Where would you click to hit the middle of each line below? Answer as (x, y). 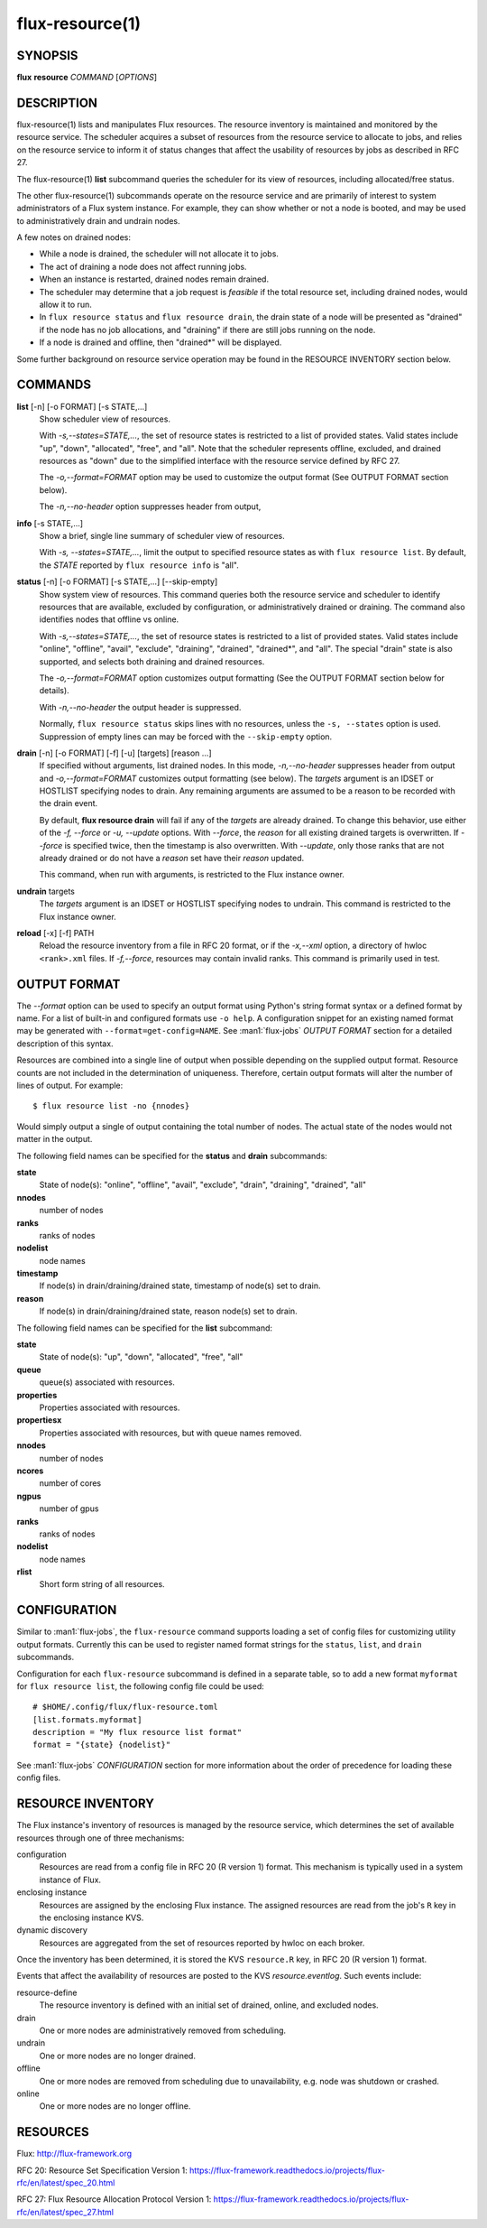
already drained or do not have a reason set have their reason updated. (172, 859)
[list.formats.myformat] (87, 1719)
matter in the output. (55, 1139)
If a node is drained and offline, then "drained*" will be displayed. (161, 342)
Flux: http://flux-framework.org (74, 2154)
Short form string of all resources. (102, 1584)
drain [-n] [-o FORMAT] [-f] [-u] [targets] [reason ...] (114, 753)
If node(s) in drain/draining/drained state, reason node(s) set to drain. (168, 1311)
